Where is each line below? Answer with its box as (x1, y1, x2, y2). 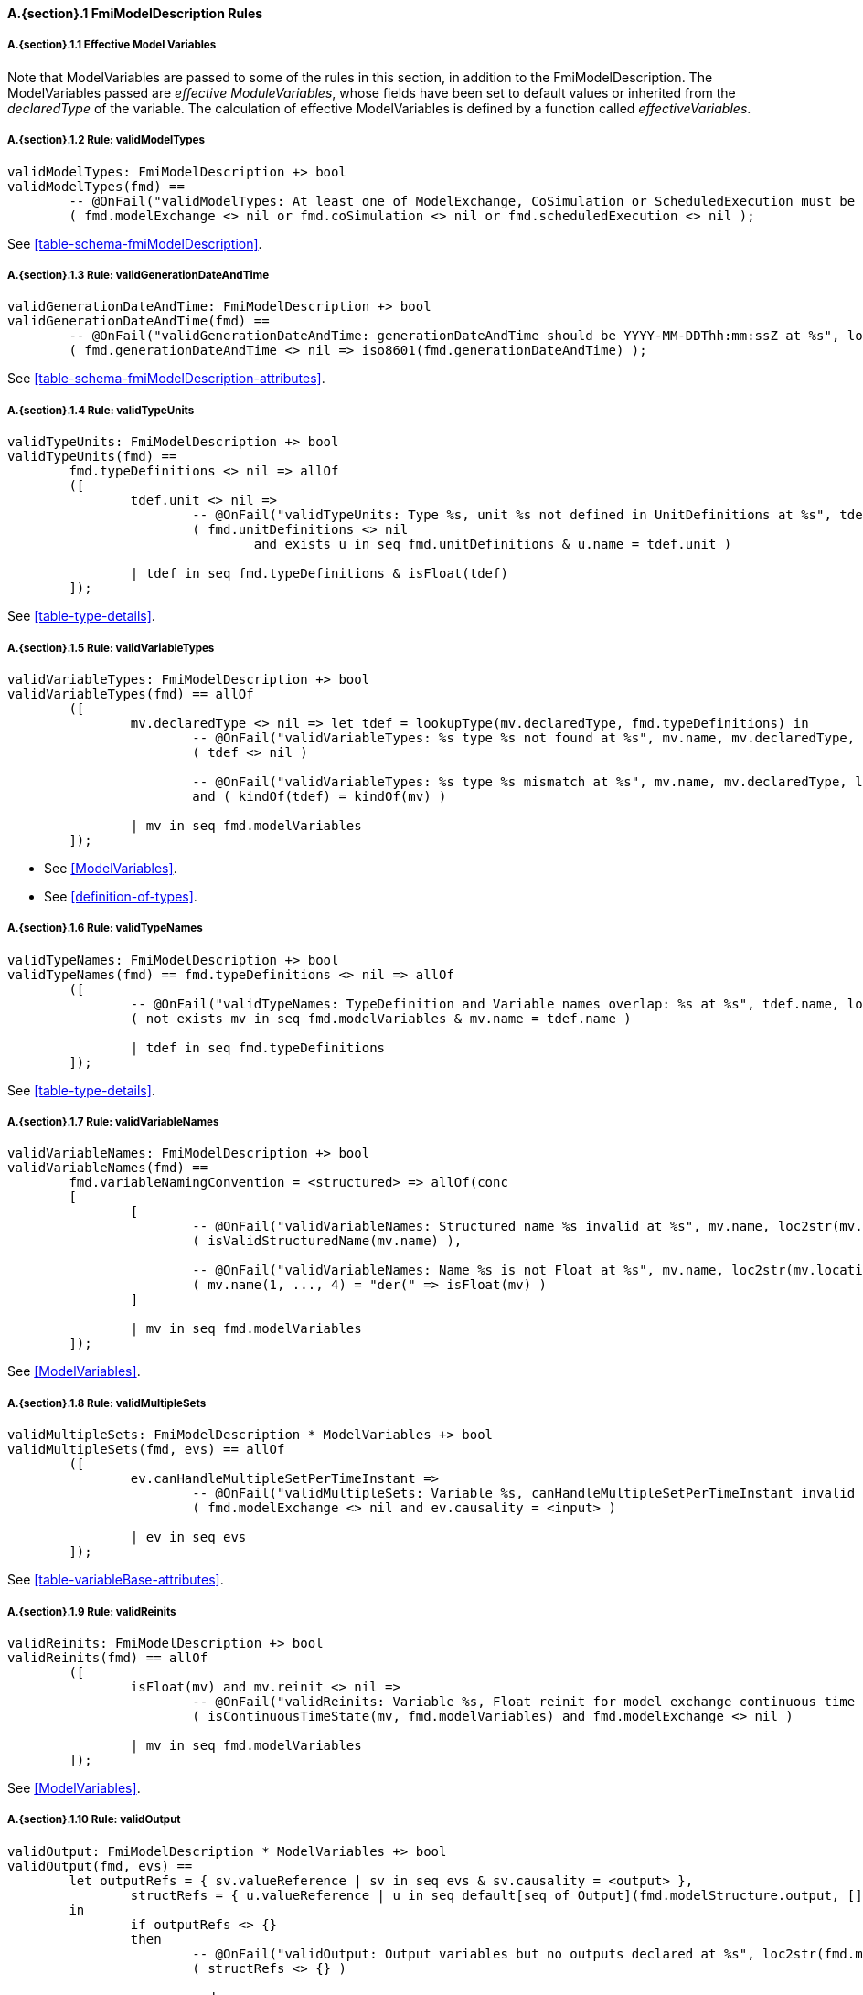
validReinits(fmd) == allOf (7, 1650, 208, 1666)
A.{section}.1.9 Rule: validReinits (7, 1605, 176, 1618)
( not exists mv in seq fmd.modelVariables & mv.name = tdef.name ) (130, 1010, 632, 1026)
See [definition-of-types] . (44, 888, 197, 904)
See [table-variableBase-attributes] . (7, 1572, 224, 1588)
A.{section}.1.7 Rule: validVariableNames (7, 1115, 219, 1129)
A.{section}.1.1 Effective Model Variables (7, 38, 217, 52)
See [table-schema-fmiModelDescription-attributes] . (7, 370, 325, 387)
